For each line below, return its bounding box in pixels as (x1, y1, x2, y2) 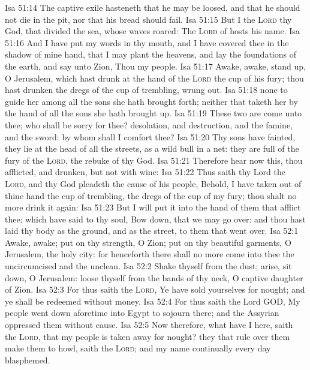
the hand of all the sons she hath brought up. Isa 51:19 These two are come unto (5, 107, 302, 119)
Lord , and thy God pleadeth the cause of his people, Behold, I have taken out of (5, 177, 302, 189)
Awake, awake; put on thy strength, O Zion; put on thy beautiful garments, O (5, 236, 291, 248)
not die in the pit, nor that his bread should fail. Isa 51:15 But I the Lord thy (5, 13, 292, 25)
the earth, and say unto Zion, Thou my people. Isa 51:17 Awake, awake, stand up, (5, 59, 306, 72)
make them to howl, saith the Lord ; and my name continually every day (5, 342, 271, 354)
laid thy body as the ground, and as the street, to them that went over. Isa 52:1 (5, 224, 299, 237)
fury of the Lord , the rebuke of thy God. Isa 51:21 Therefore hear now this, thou (5, 154, 303, 166)
